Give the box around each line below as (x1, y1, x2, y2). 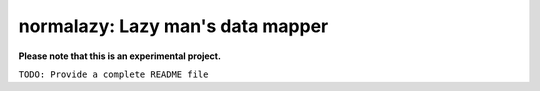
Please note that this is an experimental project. (18, 50, 222, 62)
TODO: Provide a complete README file (18, 68, 209, 80)
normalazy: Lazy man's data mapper (18, 15, 329, 37)
